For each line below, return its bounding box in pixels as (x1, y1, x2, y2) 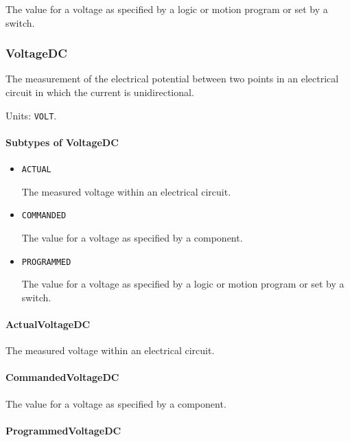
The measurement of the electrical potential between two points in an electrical (5, 71, 339, 86)
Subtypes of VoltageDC (5, 135, 119, 149)
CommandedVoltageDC (5, 370, 119, 384)
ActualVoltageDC (5, 316, 91, 331)
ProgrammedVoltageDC (5, 423, 121, 437)
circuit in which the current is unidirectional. (5, 85, 194, 99)
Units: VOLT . (5, 108, 57, 122)
